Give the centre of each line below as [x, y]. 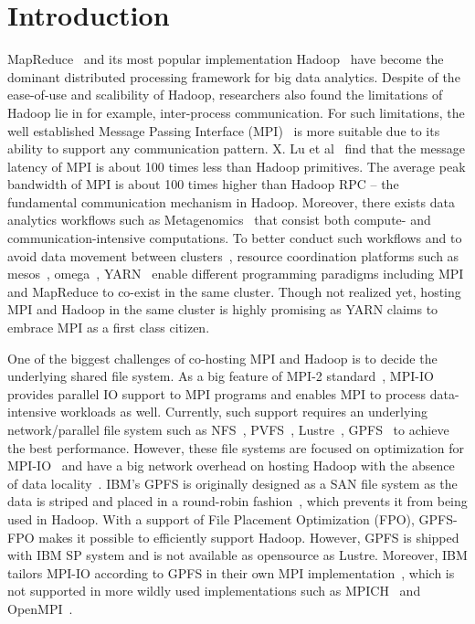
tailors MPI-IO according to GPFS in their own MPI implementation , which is [231, 572]
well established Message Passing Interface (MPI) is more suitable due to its [224, 130]
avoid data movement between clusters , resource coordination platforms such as [233, 255]
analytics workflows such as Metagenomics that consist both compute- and [219, 220]
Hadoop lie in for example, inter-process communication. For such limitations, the [236, 112]
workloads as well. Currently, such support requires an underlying [244, 412]
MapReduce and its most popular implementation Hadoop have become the [226, 59]
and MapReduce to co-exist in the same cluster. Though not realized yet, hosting [234, 291]
